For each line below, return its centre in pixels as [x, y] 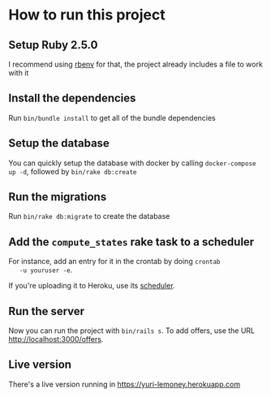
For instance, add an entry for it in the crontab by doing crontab [114, 262]
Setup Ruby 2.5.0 [53, 45]
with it [19, 73]
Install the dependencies [72, 98]
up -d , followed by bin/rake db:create [73, 171]
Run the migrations [58, 197]
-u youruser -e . [46, 270]
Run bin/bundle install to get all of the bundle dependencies [112, 117]
